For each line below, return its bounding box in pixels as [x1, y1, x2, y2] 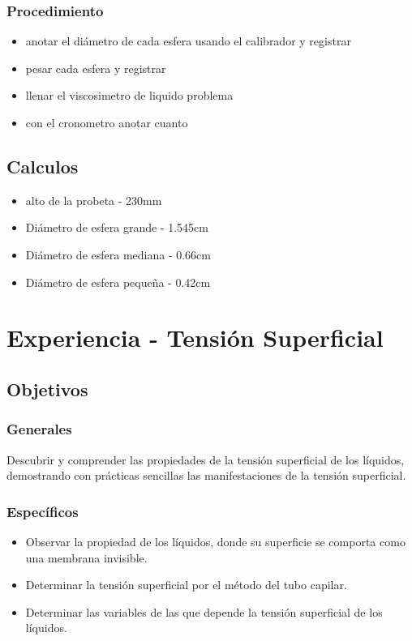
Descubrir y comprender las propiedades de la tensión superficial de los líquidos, [6, 451, 405, 468]
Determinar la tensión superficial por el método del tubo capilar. [25, 576, 347, 593]
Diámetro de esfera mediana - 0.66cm [25, 246, 211, 263]
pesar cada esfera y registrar [25, 59, 166, 76]
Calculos [6, 153, 79, 178]
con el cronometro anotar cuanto [25, 114, 188, 130]
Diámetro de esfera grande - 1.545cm [25, 219, 208, 236]
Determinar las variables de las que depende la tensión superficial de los [25, 603, 383, 620]
